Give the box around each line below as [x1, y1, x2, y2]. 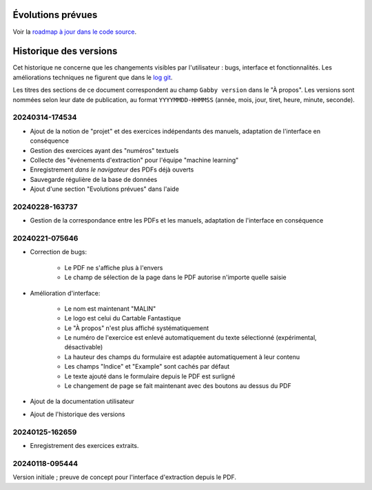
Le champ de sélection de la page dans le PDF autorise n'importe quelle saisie [64, 273, 287, 282]
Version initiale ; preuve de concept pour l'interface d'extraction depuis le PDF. [12, 473, 237, 482]
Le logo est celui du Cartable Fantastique [64, 314, 181, 323]
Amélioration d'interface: [30, 289, 101, 297]
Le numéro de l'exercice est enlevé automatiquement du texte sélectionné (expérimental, [64, 334, 317, 342]
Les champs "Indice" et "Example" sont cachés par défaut [64, 363, 230, 371]
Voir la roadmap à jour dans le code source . [12, 28, 137, 36]
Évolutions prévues [12, 9, 98, 21]
